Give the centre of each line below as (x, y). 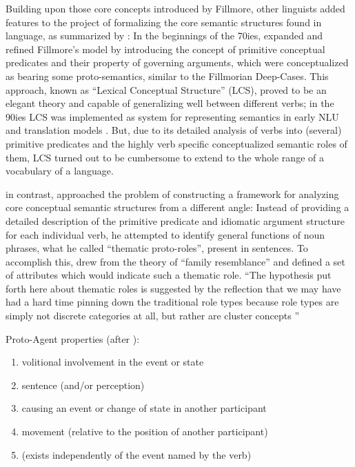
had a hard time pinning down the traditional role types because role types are (172, 302)
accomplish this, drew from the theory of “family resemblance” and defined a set (175, 261)
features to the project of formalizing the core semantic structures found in (164, 22)
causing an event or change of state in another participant (144, 408)
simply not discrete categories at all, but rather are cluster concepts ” (153, 316)
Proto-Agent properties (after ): (73, 338)
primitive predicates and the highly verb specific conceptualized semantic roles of (176, 143)
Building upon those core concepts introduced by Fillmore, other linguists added (175, 8)
